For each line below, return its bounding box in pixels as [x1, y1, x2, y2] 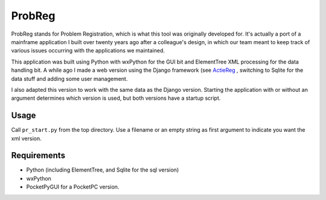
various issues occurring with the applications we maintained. [11, 47, 165, 54]
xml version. [11, 135, 42, 142]
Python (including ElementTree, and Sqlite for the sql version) [26, 166, 179, 173]
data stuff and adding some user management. [11, 75, 128, 82]
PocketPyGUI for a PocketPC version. [26, 183, 120, 190]
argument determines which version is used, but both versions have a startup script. [11, 94, 221, 102]
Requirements [11, 150, 66, 161]
